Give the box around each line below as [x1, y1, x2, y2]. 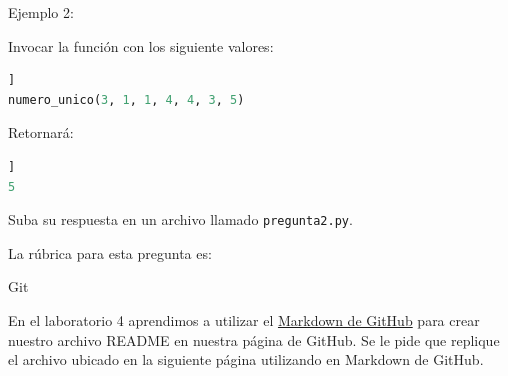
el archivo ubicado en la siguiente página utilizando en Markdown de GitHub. [8, 349, 484, 370]
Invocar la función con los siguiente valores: [8, 35, 274, 56]
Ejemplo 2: [8, 2, 74, 22]
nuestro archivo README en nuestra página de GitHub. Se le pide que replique [8, 329, 500, 350]
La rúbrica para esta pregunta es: [8, 242, 212, 263]
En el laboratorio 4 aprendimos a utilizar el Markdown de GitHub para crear [8, 310, 480, 330]
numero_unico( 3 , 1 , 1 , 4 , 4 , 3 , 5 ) [8, 92, 245, 107]
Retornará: [8, 122, 74, 143]
